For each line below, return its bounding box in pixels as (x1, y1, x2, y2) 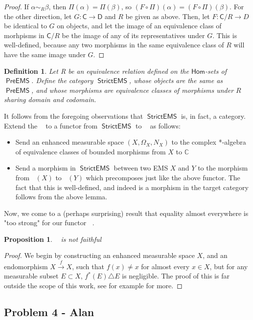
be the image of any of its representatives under (62, 30, 205, 40)
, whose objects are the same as (129, 75, 223, 85)
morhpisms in (4, 30, 45, 40)
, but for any (209, 261, 248, 271)
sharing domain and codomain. (4, 94, 96, 105)
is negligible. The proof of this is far (122, 271, 230, 281)
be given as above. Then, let (125, 11, 210, 21)
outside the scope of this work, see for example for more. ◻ (4, 280, 183, 291)
